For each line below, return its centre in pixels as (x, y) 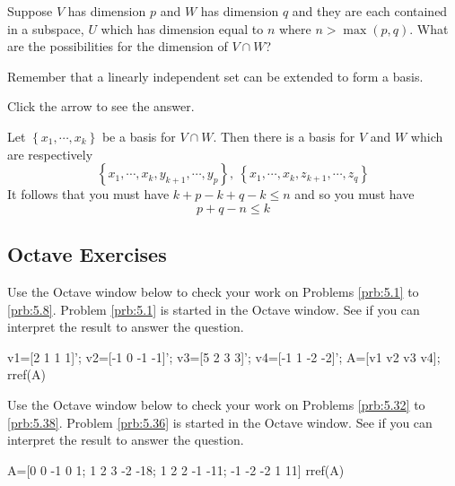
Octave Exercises (87, 254)
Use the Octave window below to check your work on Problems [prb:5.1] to (213, 291)
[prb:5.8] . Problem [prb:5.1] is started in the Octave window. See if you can (214, 309)
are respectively (50, 154)
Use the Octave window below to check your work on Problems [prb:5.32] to (216, 404)
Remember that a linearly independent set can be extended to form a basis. (215, 76)
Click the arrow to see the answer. (101, 106)
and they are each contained (370, 11)
